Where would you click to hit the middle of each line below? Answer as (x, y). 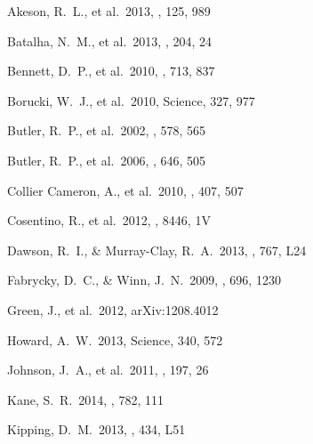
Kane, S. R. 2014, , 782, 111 (85, 399)
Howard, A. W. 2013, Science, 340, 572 (115, 339)
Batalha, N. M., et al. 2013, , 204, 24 (110, 40)
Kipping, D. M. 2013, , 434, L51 (96, 429)
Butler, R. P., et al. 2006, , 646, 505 (107, 160)
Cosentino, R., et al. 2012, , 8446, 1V (109, 220)
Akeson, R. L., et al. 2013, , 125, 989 (109, 11)
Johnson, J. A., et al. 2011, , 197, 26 (108, 370)
